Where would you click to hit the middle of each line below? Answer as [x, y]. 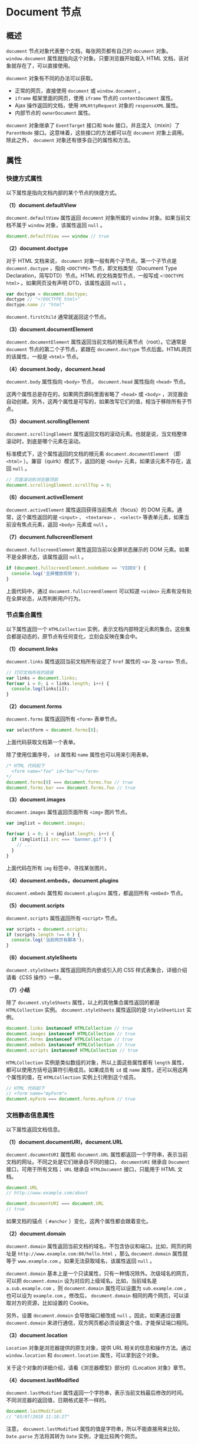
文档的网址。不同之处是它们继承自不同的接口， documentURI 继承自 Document [98, 1162]
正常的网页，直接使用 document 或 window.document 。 [79, 91]
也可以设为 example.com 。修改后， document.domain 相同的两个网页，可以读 [98, 1296]
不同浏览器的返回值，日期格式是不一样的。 [58, 1400]
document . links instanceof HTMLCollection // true [70, 1029]
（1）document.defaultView [41, 205]
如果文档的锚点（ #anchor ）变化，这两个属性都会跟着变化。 [79, 1221]
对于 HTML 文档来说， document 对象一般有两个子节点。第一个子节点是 [92, 260]
